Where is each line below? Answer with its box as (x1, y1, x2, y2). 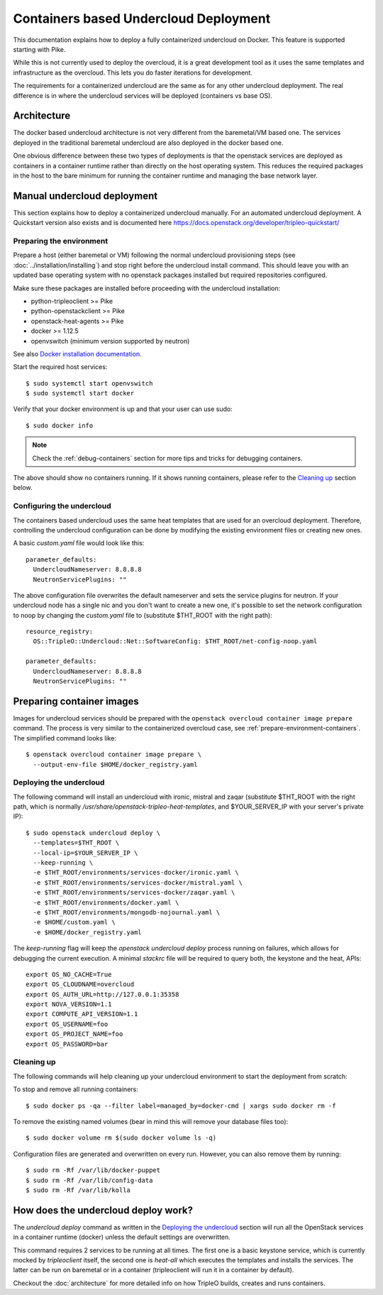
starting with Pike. (13, 45, 66, 53)
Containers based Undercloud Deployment (13, 11, 271, 26)
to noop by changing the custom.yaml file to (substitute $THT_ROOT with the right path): (13, 611, 272, 619)
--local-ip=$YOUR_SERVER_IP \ (33, 848, 138, 857)
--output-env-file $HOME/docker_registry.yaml (33, 760, 198, 768)
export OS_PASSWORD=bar (26, 1040, 109, 1048)
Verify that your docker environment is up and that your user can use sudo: (13, 405, 233, 413)
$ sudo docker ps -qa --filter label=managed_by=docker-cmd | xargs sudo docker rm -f (26, 1101, 336, 1110)
